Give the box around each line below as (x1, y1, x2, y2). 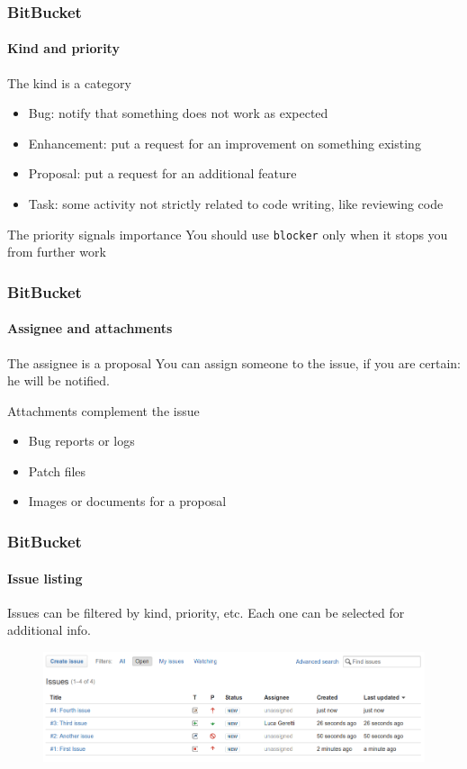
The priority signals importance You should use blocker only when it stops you (7, 224, 448, 243)
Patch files (28, 461, 86, 480)
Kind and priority (7, 39, 120, 58)
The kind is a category (7, 73, 131, 92)
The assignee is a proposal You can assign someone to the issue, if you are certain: (7, 353, 461, 372)
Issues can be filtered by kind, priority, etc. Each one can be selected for (7, 602, 405, 621)
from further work (7, 242, 106, 261)
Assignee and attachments (7, 319, 173, 338)
